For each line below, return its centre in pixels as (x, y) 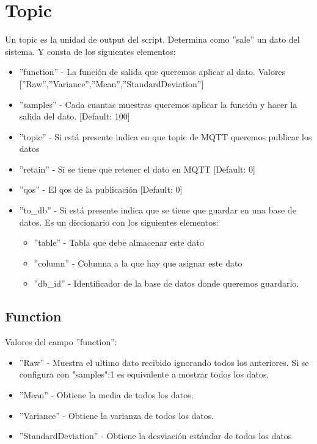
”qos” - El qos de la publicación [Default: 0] (101, 189)
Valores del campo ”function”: (61, 342)
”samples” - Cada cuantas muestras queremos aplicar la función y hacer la (158, 104)
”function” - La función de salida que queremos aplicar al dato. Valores (152, 72)
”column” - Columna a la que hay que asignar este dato (138, 263)
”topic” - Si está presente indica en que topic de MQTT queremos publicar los (166, 136)
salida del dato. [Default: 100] (75, 116)
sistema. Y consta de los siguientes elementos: (90, 51)
